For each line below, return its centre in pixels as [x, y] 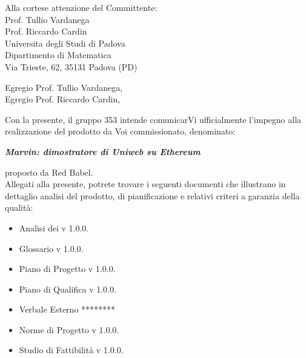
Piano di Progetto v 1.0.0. [67, 269]
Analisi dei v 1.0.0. [54, 227]
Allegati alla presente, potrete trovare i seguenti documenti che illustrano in [145, 184]
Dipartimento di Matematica [58, 55]
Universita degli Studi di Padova [65, 43]
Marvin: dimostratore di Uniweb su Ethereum [103, 151]
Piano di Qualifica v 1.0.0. [68, 289]
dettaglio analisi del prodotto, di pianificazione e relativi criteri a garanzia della [152, 195]
